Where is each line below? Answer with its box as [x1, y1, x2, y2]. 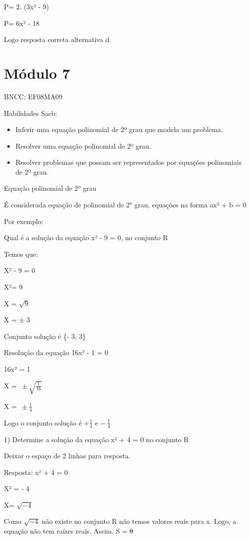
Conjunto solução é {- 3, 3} [4, 331, 86, 341]
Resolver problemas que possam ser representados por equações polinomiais [15, 157, 242, 167]
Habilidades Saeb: [4, 108, 57, 118]
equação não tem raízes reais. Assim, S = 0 [4, 526, 133, 536]
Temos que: [4, 248, 38, 259]
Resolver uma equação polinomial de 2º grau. [15, 140, 151, 151]
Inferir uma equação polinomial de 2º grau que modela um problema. [15, 124, 223, 135]
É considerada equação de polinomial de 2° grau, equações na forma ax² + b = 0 [4, 200, 247, 210]
